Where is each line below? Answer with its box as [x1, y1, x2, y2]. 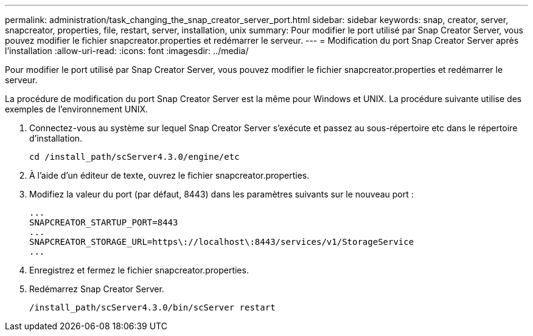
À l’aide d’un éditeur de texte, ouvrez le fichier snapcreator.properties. [29, 170, 310, 180]
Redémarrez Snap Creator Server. [29, 284, 164, 294]
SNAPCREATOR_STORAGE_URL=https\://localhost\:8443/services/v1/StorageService [29, 237, 414, 247]
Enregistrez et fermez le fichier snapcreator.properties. [29, 265, 249, 275]
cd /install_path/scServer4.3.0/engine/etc [29, 152, 240, 162]
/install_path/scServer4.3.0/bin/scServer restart [29, 303, 276, 312]
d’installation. [29, 133, 83, 143]
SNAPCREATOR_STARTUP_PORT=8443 [29, 218, 178, 227]
